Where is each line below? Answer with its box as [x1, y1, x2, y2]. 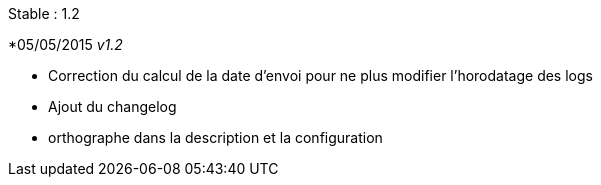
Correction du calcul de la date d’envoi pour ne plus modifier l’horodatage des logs [48, 67, 593, 84]
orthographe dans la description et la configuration [48, 129, 383, 146]
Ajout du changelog [48, 98, 177, 115]
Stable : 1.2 [8, 5, 80, 22]
